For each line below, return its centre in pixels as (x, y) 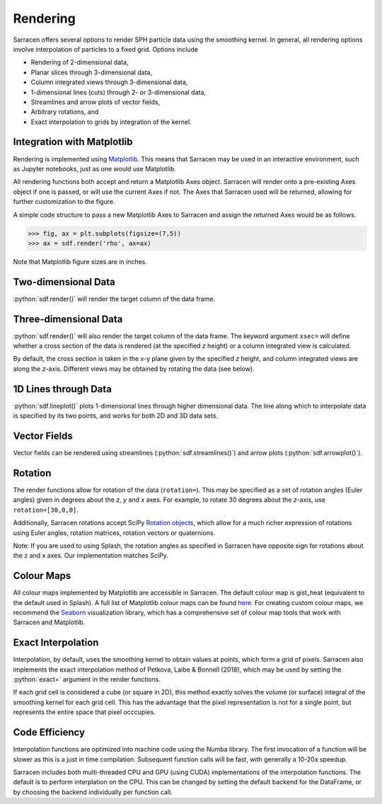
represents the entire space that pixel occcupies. (84, 712)
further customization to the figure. (64, 202)
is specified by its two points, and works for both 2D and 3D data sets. (116, 416)
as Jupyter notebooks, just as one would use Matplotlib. (94, 168)
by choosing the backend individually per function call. (93, 792)
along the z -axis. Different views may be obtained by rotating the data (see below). (134, 369)
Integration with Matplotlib (73, 142)
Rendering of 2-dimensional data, (80, 62)
